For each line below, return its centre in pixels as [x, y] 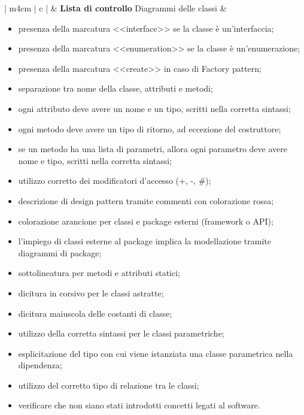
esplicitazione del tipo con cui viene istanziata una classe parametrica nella [156, 353]
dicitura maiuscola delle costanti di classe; [95, 313]
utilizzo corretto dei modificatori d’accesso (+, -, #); [115, 181]
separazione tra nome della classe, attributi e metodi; [115, 88]
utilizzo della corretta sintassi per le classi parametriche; [121, 333]
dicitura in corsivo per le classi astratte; [91, 293]
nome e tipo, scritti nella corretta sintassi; [95, 160]
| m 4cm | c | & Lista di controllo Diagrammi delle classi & [115, 8]
